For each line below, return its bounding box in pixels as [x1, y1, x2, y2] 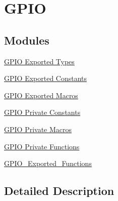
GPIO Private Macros [4, 124, 72, 134]
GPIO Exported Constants [4, 73, 87, 84]
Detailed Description [4, 183, 114, 198]
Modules [4, 32, 49, 48]
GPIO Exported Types [4, 56, 75, 66]
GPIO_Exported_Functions [4, 158, 92, 169]
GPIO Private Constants [4, 107, 81, 117]
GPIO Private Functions [4, 141, 80, 151]
